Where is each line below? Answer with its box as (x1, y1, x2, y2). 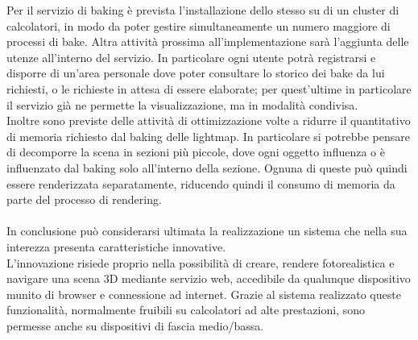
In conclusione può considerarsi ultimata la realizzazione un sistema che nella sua (6, 222, 408, 239)
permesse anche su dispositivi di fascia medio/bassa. (6, 317, 264, 334)
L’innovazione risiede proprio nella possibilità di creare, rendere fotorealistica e (6, 254, 395, 271)
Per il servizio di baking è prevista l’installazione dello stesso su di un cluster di (6, 2, 399, 18)
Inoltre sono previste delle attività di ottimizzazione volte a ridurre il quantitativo (6, 112, 411, 129)
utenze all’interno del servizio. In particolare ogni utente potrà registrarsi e (6, 48, 376, 65)
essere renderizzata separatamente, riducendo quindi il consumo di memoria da (6, 175, 395, 192)
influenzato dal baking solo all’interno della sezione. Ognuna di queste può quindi (6, 159, 408, 176)
